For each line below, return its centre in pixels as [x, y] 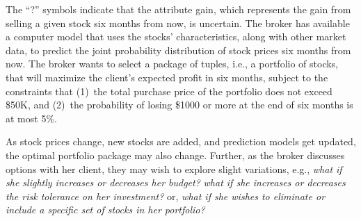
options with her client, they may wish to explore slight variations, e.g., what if [174, 169]
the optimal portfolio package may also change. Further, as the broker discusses [175, 155]
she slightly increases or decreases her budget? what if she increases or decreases [176, 182]
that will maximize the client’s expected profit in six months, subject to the [167, 77]
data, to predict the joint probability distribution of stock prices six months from [178, 50]
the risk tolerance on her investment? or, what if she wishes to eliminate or [166, 196]
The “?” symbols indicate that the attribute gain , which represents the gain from [178, 9]
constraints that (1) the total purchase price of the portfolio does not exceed [169, 91]
